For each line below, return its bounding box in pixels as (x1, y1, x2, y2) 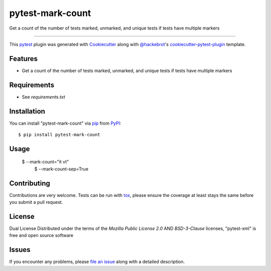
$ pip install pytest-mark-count (18, 132, 100, 138)
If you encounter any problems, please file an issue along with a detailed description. (9, 258, 185, 265)
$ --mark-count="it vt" (22, 159, 69, 165)
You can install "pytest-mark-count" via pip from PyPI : (9, 120, 121, 126)
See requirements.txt (22, 94, 65, 100)
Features (9, 54, 38, 63)
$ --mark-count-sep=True (34, 166, 89, 172)
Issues (9, 245, 31, 254)
